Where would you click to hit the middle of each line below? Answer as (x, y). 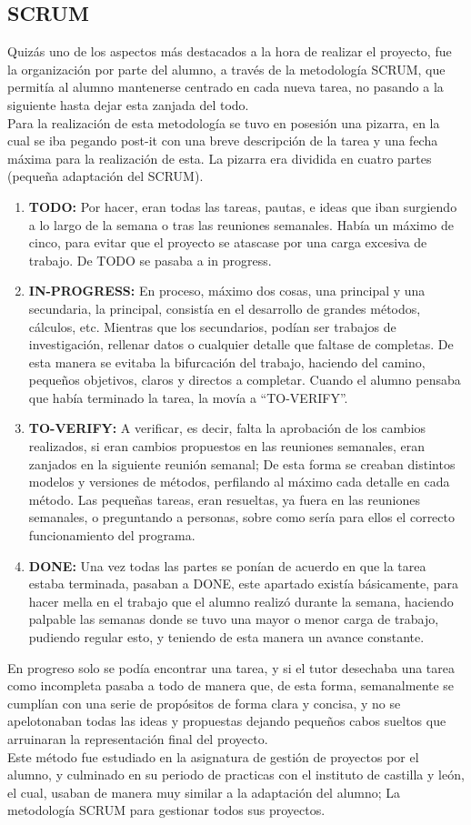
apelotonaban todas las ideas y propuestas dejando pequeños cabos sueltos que (227, 721)
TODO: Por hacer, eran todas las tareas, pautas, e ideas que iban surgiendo (243, 206)
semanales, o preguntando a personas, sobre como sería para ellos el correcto (241, 517)
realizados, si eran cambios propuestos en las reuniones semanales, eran (227, 446)
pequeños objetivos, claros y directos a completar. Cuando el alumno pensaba (245, 380)
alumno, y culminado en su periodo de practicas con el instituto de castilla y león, (236, 775)
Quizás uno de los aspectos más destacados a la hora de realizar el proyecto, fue (230, 51)
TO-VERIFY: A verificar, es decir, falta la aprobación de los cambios (227, 428)
